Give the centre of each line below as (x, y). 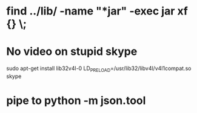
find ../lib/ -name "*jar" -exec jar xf (97, 11)
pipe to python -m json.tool (76, 101)
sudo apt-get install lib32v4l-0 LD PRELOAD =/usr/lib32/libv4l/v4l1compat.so (99, 69)
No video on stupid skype (72, 52)
